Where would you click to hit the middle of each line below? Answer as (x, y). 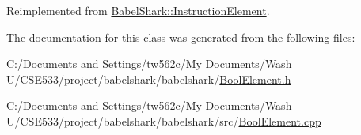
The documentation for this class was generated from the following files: (181, 37)
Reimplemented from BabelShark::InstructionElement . (138, 10)
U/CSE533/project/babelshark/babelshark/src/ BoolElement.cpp (164, 120)
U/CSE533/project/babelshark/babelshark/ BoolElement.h (149, 79)
